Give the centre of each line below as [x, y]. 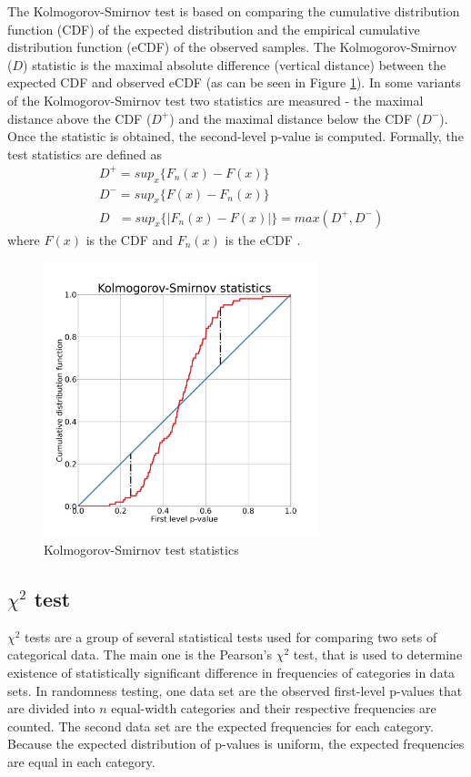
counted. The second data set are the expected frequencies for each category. [220, 726]
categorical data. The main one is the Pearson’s [140, 654]
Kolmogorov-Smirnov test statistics [141, 550]
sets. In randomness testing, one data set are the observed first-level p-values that [235, 690]
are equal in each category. [81, 762]
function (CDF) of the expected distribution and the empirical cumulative [214, 29]
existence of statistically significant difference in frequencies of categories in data [231, 673]
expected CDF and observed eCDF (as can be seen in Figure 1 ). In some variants [234, 82]
